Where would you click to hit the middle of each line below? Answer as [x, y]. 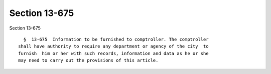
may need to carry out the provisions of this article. [88, 60]
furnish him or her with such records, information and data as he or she [113, 53]
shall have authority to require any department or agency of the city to [113, 46]
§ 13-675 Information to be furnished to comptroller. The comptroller [116, 39]
